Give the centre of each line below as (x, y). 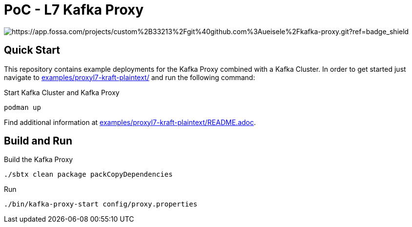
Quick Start (32, 50)
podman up (22, 107)
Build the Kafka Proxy (39, 160)
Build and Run (38, 141)
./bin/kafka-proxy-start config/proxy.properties (101, 204)
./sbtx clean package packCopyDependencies (88, 175)
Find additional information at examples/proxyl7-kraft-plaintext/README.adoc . (130, 122)
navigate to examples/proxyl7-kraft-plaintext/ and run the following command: (130, 77)
